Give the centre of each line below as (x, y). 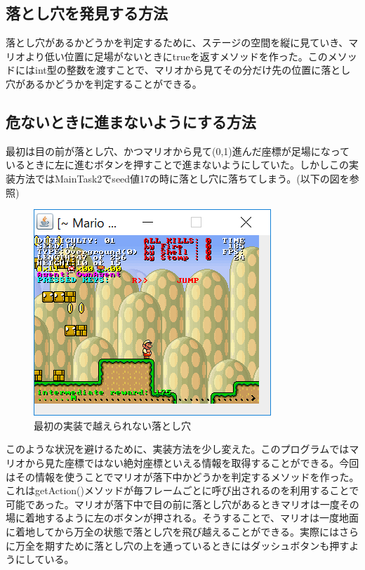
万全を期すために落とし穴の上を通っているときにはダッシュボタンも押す (182, 545)
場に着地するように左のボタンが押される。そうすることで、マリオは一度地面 (182, 518)
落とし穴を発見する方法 (87, 13)
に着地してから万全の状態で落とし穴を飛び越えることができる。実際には (172, 531)
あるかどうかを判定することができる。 (113, 83)
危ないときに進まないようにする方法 (131, 121)
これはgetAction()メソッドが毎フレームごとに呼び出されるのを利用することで (182, 490)
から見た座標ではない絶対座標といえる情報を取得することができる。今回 (192, 462)
